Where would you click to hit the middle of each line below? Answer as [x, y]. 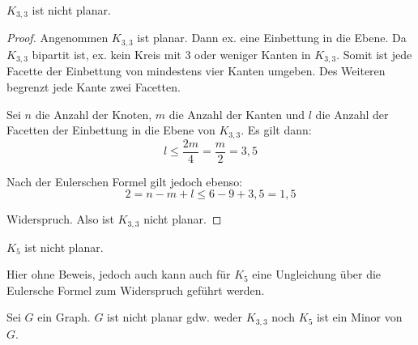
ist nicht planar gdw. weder [175, 317]
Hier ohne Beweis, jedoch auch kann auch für [119, 274]
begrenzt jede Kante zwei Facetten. [94, 86]
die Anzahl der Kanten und [237, 114]
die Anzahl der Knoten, [94, 114]
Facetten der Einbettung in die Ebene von [111, 130]
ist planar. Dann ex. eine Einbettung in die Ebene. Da [272, 38]
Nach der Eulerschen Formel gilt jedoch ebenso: [125, 181]
